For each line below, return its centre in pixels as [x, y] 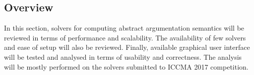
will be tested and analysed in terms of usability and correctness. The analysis [123, 56]
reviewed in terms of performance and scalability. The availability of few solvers [125, 37]
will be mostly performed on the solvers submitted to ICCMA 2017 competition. [126, 66]
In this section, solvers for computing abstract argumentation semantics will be [124, 28]
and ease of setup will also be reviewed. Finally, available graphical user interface [127, 47]
